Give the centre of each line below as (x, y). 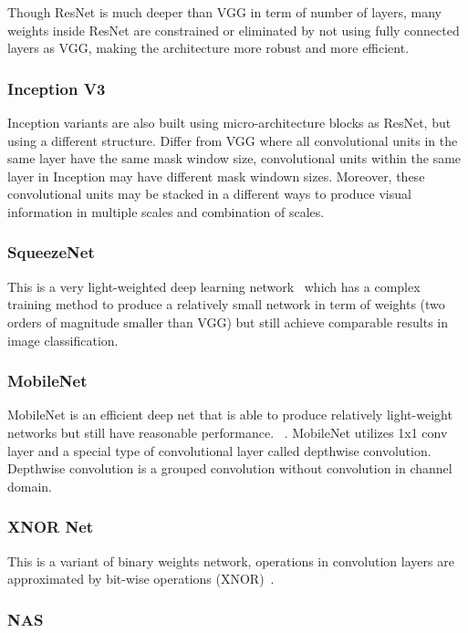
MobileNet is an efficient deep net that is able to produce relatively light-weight (230, 415)
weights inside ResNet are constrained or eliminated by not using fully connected (234, 30)
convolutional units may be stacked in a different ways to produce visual (209, 194)
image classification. (63, 340)
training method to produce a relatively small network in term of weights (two (226, 304)
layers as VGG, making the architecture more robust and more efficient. (208, 48)
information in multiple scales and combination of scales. (166, 211)
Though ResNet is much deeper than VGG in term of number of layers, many (224, 12)
